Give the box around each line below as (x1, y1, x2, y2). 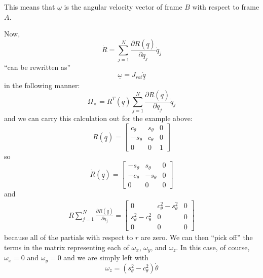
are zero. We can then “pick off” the (140, 232, 253, 243)
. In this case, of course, (176, 242, 250, 252)
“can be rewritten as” (4, 61, 71, 72)
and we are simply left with (63, 252, 149, 263)
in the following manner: (4, 80, 80, 90)
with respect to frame (192, 2, 259, 12)
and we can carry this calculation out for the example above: (4, 112, 193, 123)
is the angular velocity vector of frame (64, 2, 182, 12)
